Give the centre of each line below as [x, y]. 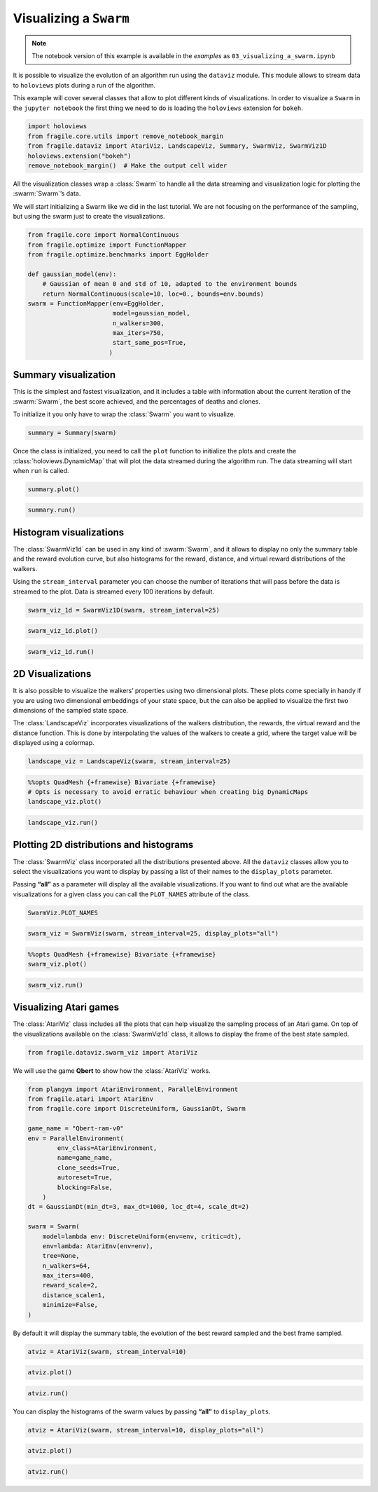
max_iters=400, [68, 1276]
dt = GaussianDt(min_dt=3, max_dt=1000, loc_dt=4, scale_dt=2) [139, 1207]
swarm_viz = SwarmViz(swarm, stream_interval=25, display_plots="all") [153, 933]
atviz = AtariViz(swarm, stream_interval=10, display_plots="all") [146, 1430]
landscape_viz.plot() [65, 802]
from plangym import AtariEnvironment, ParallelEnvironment [133, 1089]
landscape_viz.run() [63, 823]
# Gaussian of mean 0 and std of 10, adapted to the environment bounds [170, 284]
